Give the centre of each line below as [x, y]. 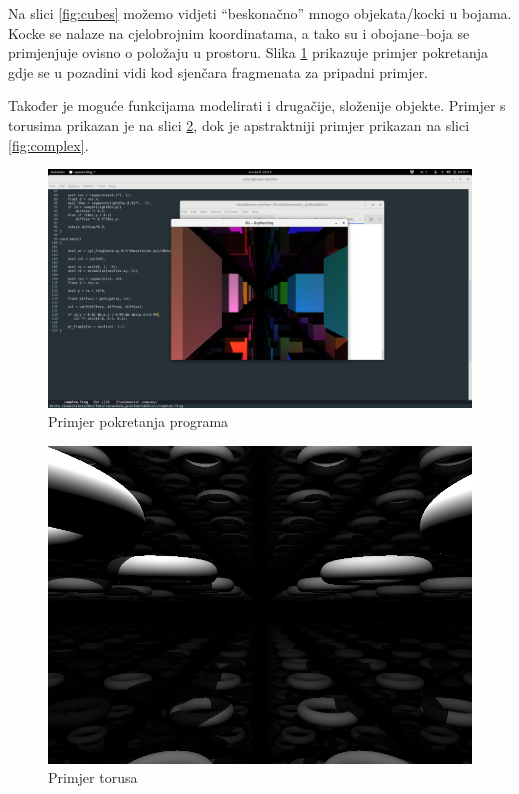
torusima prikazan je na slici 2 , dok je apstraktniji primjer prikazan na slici [239, 124]
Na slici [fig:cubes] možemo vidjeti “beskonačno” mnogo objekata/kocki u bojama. [260, 13]
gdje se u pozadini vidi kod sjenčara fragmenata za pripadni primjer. [218, 71]
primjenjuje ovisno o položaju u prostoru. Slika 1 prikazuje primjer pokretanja [248, 52]
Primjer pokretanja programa [138, 421]
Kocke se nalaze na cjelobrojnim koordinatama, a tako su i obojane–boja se [239, 32]
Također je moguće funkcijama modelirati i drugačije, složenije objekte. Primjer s [257, 105]
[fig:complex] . [48, 144]
